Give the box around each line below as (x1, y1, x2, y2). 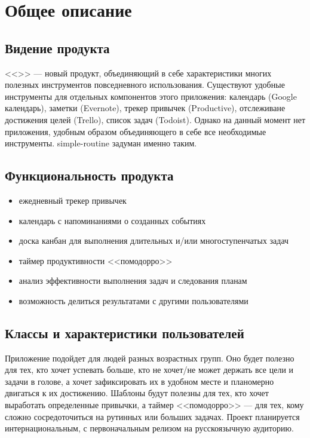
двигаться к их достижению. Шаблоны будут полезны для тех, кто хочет (5, 387, 269, 399)
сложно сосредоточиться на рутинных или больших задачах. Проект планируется (5, 410, 300, 422)
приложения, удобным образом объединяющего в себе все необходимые (5, 125, 266, 137)
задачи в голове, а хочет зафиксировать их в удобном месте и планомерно (5, 375, 274, 387)
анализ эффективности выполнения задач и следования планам (19, 274, 247, 287)
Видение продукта (5, 38, 110, 57)
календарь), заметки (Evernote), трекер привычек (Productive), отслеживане (5, 102, 286, 114)
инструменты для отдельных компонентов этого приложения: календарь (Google (5, 90, 297, 102)
